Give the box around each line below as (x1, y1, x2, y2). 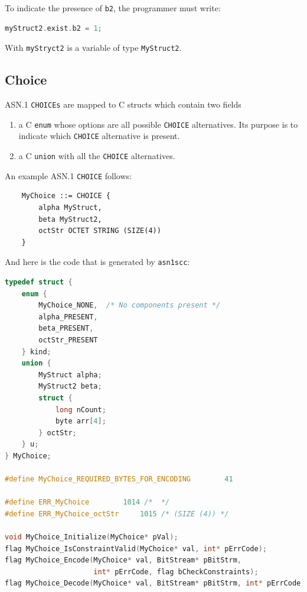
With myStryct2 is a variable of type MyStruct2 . (5, 41, 182, 54)
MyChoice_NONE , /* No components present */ (38, 301, 221, 310)
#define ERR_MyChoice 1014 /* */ (5, 498, 170, 507)
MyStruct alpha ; (38, 370, 102, 379)
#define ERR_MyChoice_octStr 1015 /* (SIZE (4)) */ (5, 509, 229, 518)
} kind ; (21, 347, 51, 356)
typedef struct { (5, 278, 73, 287)
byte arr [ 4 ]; (55, 417, 106, 426)
